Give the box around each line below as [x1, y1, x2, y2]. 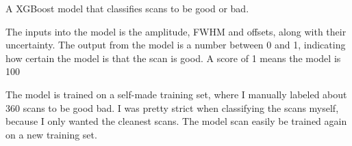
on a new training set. [5, 127, 97, 141]
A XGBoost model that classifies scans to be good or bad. [5, 1, 249, 15]
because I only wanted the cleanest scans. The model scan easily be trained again [5, 114, 347, 128]
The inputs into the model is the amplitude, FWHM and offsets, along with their [5, 24, 347, 38]
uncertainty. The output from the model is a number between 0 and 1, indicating [5, 38, 346, 52]
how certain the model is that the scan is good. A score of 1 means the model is [5, 50, 341, 65]
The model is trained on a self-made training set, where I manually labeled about [5, 87, 347, 101]
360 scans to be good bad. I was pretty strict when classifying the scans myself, [5, 100, 339, 115]
